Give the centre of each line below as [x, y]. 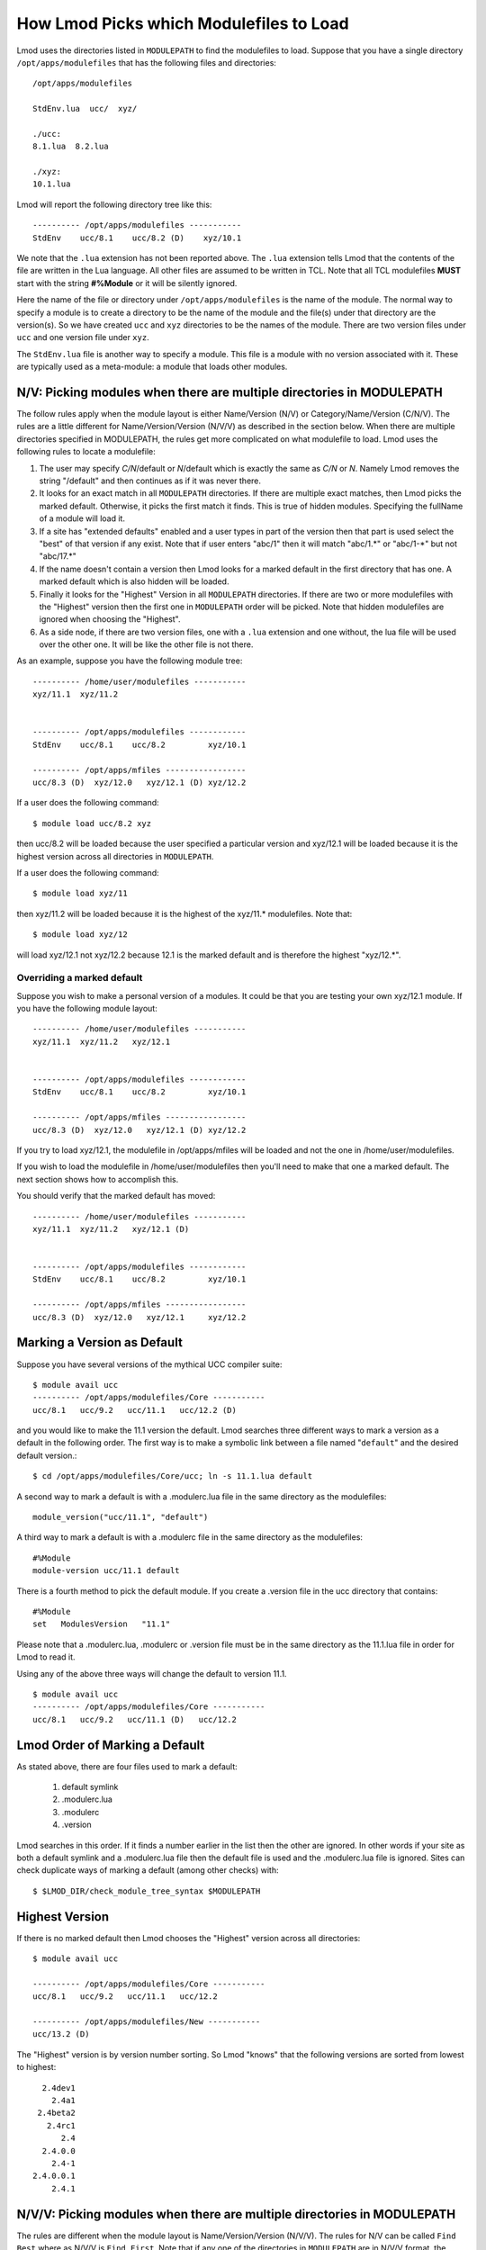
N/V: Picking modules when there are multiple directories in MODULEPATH [229, 392]
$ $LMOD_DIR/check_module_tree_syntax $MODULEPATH [147, 1891]
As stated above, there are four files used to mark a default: [127, 1766]
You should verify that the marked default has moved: [116, 1196]
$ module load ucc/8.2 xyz [92, 823]
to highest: [36, 2067]
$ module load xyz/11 [80, 894]
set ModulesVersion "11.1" [102, 1624]
